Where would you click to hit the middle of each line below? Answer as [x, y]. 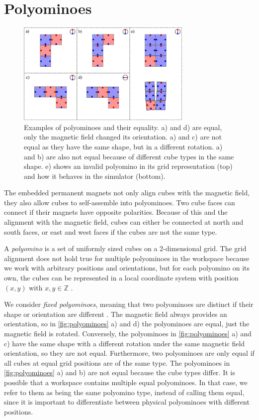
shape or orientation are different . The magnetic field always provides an [116, 314]
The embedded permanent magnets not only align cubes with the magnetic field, [127, 193]
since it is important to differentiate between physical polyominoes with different [127, 402]
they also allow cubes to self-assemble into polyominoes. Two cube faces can [120, 202]
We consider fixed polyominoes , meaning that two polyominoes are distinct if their [129, 304]
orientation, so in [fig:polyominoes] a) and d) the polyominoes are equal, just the [127, 324]
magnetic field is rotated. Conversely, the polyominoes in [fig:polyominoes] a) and [128, 334]
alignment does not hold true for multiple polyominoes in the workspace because [127, 258]
